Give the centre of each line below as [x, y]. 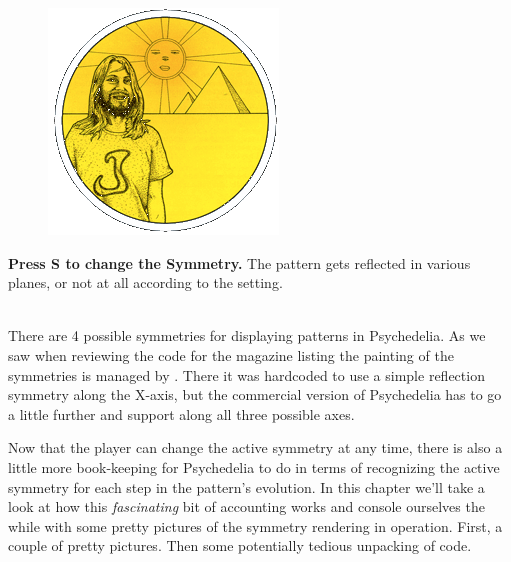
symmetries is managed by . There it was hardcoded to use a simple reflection [246, 374]
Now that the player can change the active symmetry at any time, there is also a [255, 447]
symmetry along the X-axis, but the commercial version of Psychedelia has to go [255, 394]
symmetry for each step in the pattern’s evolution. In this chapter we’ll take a [246, 486]
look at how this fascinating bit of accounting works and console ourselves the [246, 506]
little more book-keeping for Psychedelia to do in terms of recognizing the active [254, 466]
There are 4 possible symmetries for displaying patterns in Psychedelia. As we [247, 335]
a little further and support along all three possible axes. [181, 413]
